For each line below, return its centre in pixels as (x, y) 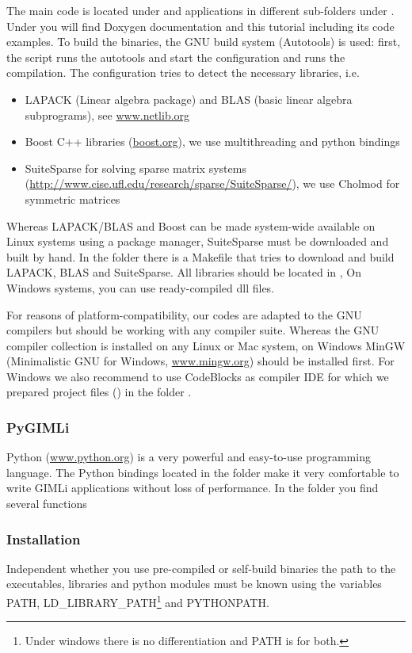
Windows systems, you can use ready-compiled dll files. (141, 287)
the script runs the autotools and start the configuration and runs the (176, 57)
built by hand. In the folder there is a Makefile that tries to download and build (200, 256)
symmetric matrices (72, 199)
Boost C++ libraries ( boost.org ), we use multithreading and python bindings (212, 141)
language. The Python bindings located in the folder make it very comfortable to (203, 472)
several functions (47, 504)
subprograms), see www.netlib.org (107, 115)
